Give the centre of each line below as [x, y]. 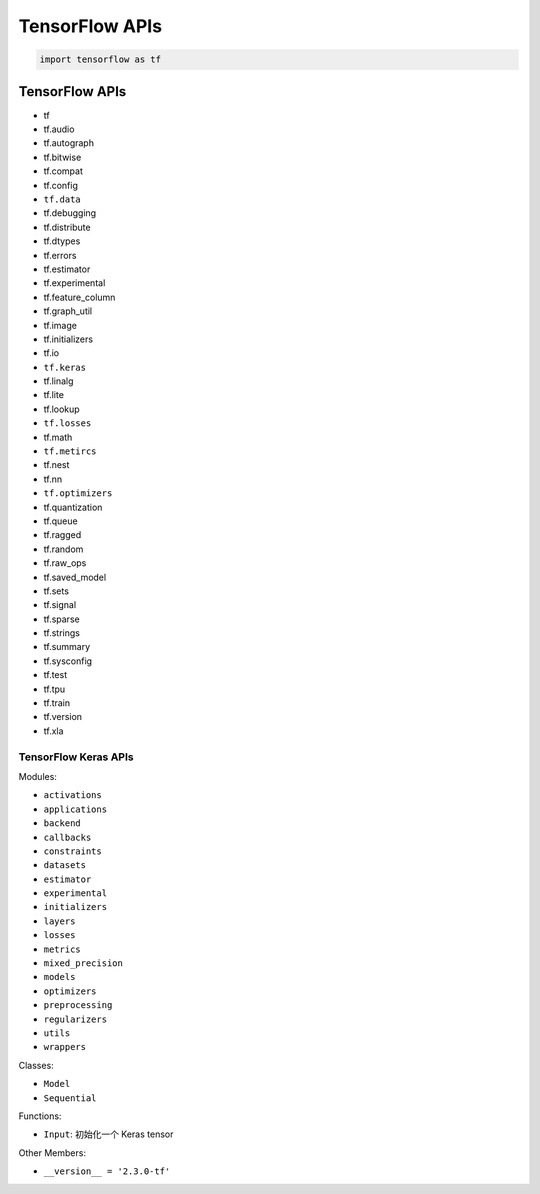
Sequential [70, 1098]
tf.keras [65, 367]
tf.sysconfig [68, 661]
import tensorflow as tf [100, 59]
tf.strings [61, 633]
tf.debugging [70, 213]
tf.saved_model [75, 577]
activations [72, 795]
